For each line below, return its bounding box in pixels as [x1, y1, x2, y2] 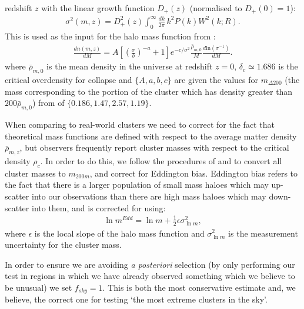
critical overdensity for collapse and [5, 74, 132, 86]
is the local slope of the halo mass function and [34, 227, 205, 239]
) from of [32, 97, 65, 109]
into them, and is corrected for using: [31, 201, 166, 214]
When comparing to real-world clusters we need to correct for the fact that [5, 118, 275, 131]
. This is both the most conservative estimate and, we [102, 281, 296, 293]
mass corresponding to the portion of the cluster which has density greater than [5, 85, 293, 97]
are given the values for [174, 74, 258, 86]
